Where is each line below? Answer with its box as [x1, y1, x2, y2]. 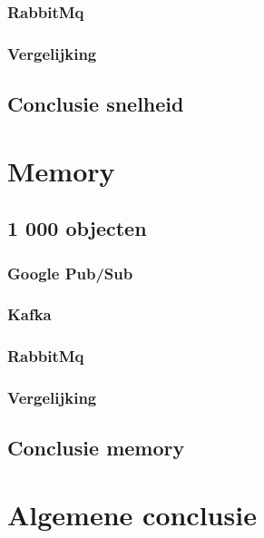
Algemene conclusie [7, 495, 257, 533]
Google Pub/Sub [7, 261, 133, 284]
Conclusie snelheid [7, 90, 184, 118]
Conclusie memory [7, 434, 185, 462]
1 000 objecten [7, 214, 147, 242]
